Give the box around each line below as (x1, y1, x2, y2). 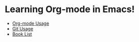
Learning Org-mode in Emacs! (5, 4, 135, 15)
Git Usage (12, 25, 34, 31)
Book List (12, 31, 32, 37)
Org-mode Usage (12, 20, 50, 26)
